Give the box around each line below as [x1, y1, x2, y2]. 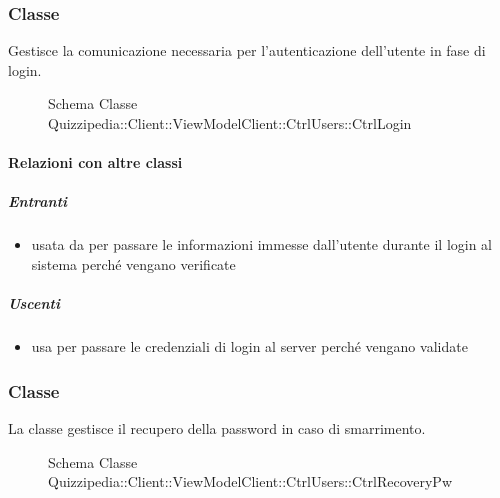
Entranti [8, 191, 68, 212]
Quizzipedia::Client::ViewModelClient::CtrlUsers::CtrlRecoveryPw [48, 471, 453, 492]
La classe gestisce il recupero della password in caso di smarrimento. [8, 417, 426, 438]
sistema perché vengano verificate [31, 253, 236, 274]
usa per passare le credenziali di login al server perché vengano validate [31, 336, 468, 357]
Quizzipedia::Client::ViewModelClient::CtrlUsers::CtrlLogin [48, 113, 412, 133]
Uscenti [8, 293, 60, 314]
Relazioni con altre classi [8, 152, 183, 173]
